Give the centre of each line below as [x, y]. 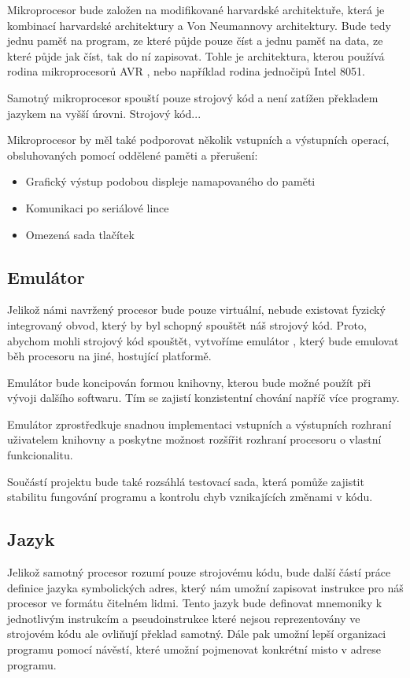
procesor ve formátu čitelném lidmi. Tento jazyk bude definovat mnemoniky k [195, 603]
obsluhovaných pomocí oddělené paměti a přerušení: [133, 155]
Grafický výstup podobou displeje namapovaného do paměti [170, 181]
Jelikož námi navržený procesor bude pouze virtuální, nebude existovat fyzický [196, 310]
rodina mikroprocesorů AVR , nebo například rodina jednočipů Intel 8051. [186, 71]
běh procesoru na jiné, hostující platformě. [109, 356]
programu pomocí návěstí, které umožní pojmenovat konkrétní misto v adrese [194, 649]
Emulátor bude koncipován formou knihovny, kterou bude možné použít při [189, 382]
